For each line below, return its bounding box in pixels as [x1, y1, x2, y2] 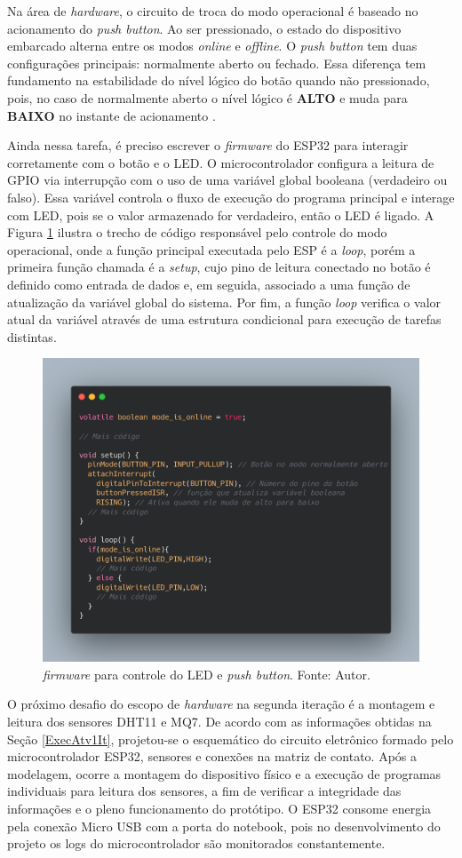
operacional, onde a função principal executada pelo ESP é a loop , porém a [7, 240, 416, 258]
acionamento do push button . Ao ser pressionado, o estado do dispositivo [7, 19, 402, 37]
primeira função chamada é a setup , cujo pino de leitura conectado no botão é [7, 258, 431, 276]
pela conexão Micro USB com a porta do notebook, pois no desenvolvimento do [7, 816, 441, 835]
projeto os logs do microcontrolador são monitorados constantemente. [7, 834, 386, 853]
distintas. [7, 327, 57, 346]
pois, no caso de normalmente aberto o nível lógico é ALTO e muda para [7, 88, 408, 107]
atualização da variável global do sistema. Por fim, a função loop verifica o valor [7, 292, 442, 311]
